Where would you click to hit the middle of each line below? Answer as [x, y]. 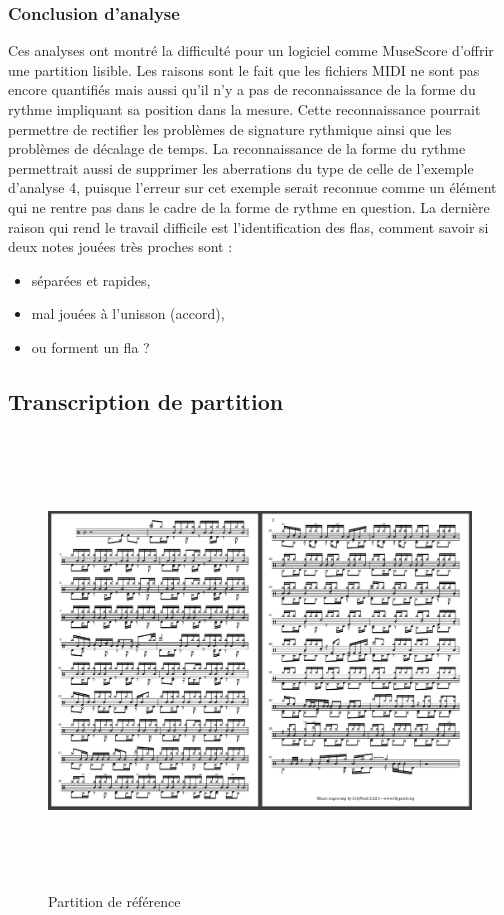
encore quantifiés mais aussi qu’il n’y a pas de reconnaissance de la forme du [242, 89]
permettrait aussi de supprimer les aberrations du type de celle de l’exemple [241, 167]
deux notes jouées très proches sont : [120, 246]
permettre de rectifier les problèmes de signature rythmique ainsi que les [230, 128]
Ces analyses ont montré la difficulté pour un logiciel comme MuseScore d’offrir [251, 50]
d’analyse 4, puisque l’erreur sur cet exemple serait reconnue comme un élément [252, 187]
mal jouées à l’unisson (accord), [128, 313]
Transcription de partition [146, 400]
